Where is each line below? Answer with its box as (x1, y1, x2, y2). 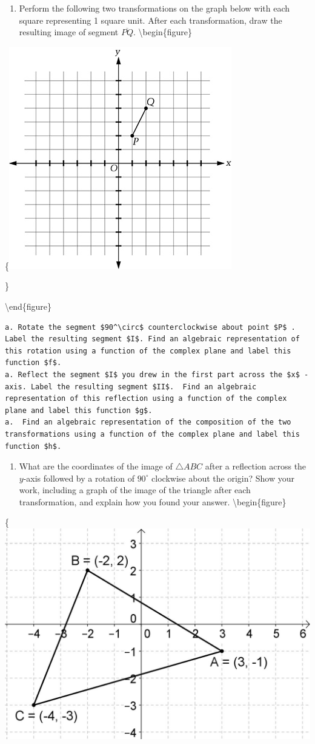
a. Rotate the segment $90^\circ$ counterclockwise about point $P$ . (5, 323, 296, 332)
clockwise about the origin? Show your (151, 471, 294, 484)
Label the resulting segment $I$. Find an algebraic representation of (5, 335, 300, 344)
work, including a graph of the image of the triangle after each (19, 483, 251, 496)
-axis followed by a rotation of (23, 471, 134, 484)
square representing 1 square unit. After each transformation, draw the (19, 13, 282, 26)
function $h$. (5, 442, 62, 451)
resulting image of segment (19, 26, 119, 38)
